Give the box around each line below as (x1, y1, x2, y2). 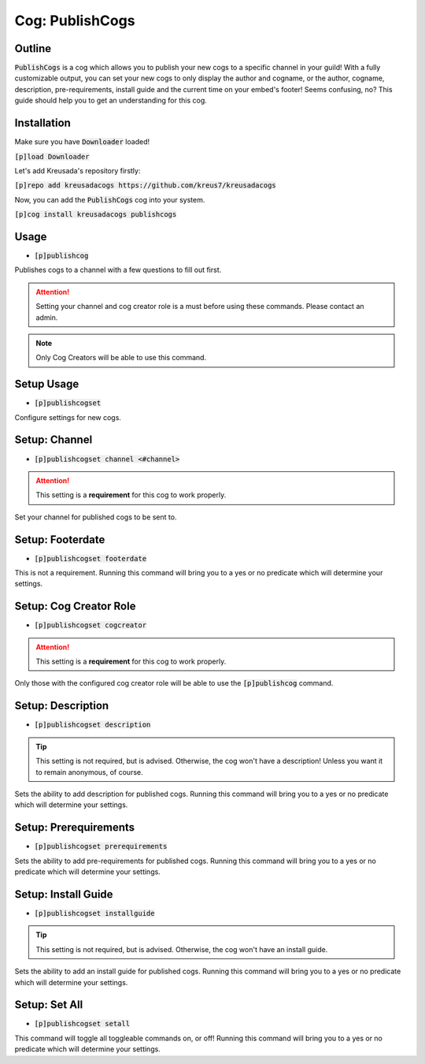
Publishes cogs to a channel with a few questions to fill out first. (14, 265, 222, 275)
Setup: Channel (14, 433, 93, 447)
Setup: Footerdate (14, 533, 105, 546)
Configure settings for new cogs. (14, 412, 122, 422)
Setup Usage (14, 378, 79, 391)
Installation (14, 117, 71, 130)
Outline (14, 42, 51, 55)
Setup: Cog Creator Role (14, 600, 136, 613)
